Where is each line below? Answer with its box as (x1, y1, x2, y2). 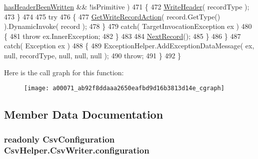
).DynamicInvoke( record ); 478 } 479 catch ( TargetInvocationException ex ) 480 (4, 21, 252, 31)
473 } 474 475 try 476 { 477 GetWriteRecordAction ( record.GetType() (4, 11, 220, 21)
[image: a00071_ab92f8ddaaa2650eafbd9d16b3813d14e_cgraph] (24, 85, 224, 92)
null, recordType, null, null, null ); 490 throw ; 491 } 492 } (4, 50, 181, 60)
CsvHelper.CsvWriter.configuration (4, 144, 149, 157)
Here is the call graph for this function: (4, 67, 124, 77)
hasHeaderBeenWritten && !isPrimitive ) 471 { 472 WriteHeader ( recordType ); (4, 1, 249, 11)
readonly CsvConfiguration (4, 133, 115, 145)
